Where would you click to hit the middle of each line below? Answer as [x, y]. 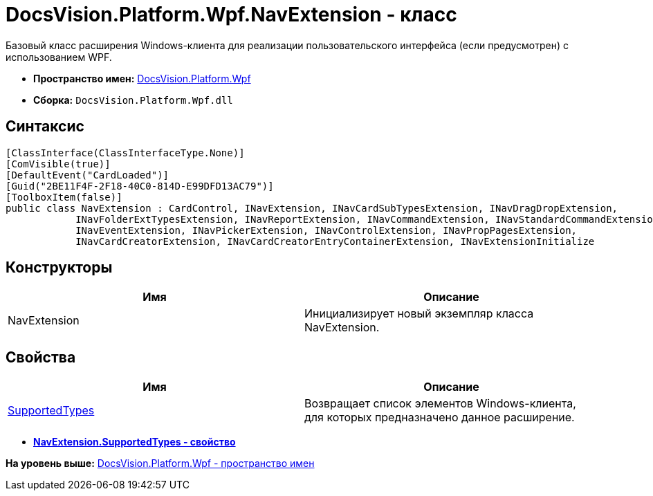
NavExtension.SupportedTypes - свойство [135, 442]
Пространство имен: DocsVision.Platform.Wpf [142, 78]
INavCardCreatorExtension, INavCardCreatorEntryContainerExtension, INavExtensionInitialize [335, 241]
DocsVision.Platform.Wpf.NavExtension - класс [231, 15]
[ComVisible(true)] [58, 164]
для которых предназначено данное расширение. [440, 417]
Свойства [41, 357]
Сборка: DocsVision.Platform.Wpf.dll [133, 100]
